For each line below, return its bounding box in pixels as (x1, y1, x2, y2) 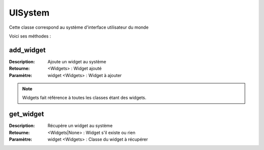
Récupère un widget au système (47, 123, 113, 129)
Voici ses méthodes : (9, 33, 51, 39)
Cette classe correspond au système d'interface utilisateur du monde (9, 24, 149, 30)
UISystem (9, 7, 50, 18)
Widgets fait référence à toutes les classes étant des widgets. (22, 95, 147, 101)
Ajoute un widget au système (47, 58, 107, 64)
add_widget (9, 46, 46, 54)
